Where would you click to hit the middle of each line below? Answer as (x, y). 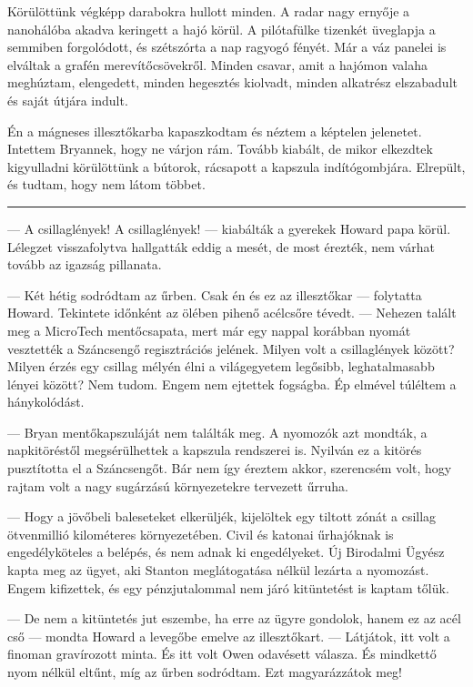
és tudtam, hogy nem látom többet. (106, 184)
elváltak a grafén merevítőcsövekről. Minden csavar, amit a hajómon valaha (217, 64)
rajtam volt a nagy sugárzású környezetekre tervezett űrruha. (178, 485)
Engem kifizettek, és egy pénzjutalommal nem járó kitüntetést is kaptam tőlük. (228, 587)
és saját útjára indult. (68, 100)
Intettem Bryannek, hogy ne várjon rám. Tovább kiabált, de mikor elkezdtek (220, 149)
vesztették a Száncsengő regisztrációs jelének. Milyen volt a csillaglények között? (231, 348)
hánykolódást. (46, 402)
